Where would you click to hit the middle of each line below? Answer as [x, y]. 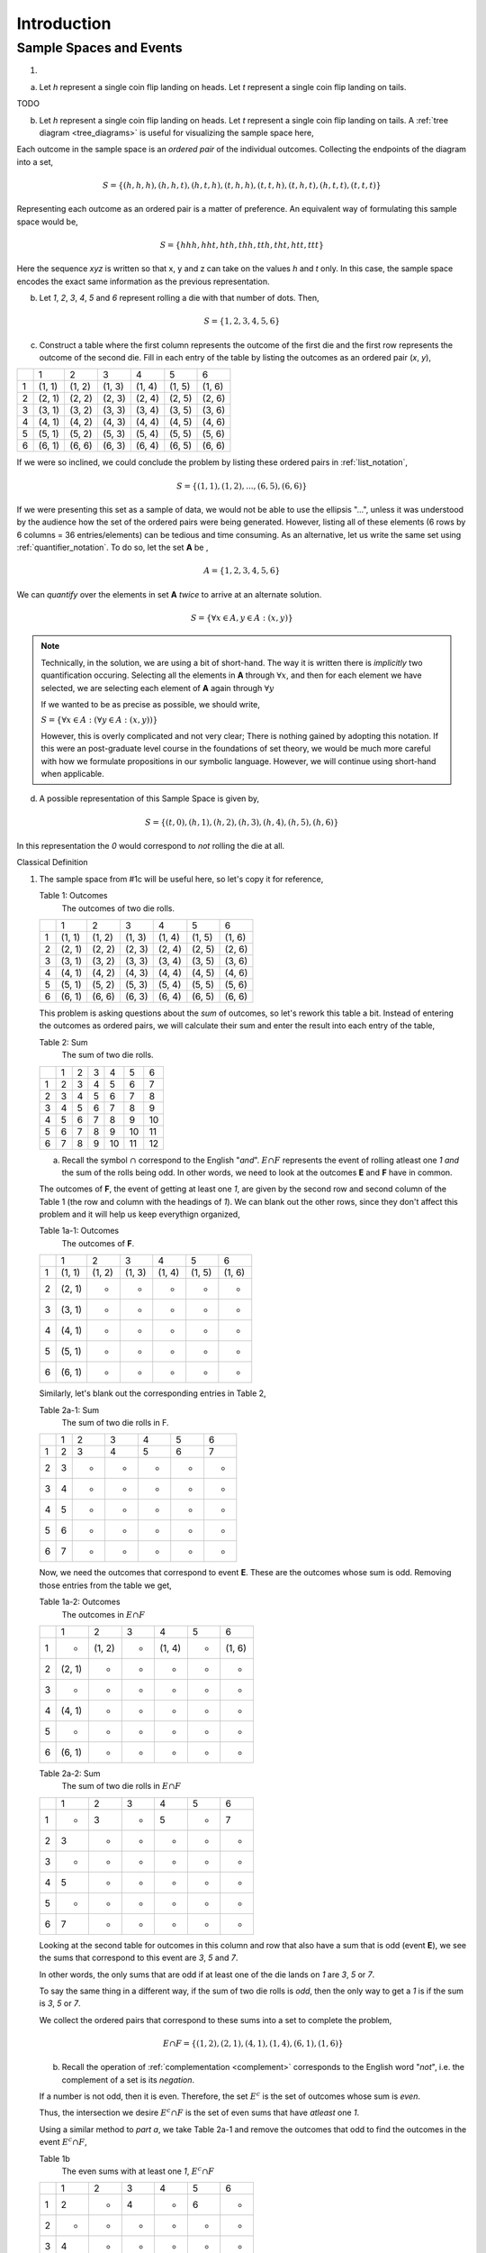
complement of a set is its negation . [128, 2080]
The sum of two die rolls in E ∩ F [121, 1786]
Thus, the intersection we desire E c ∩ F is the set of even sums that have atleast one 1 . [199, 2112]
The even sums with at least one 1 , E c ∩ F [138, 2171]
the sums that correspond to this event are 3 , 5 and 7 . [139, 1958]
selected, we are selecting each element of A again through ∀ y [157, 688]
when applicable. [73, 774]
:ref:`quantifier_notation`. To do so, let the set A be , [112, 547]
